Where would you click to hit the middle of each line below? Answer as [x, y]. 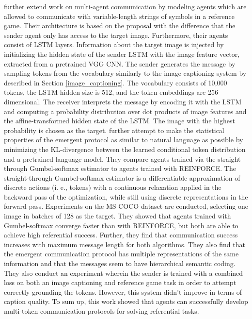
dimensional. [23, 101]
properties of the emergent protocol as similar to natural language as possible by [124, 140]
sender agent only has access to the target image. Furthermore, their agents [116, 35]
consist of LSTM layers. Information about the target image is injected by [114, 44]
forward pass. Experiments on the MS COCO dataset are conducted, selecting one [126, 206]
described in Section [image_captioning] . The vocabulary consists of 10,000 [116, 82]
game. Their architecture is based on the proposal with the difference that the [120, 25]
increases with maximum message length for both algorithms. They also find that [125, 244]
